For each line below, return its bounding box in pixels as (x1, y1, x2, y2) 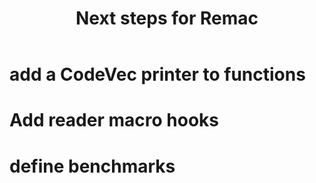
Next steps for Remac (75, 7, 259, 30)
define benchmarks (9, 155, 176, 177)
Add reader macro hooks (9, 109, 219, 132)
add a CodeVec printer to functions (9, 63, 306, 86)
